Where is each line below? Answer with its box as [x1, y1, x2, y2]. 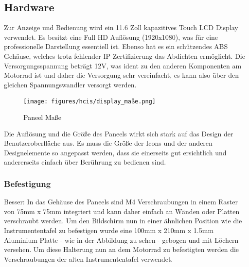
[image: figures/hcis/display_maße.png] [23, 98, 156, 105]
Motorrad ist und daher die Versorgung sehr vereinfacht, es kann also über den [4, 70, 239, 80]
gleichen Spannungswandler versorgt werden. [4, 79, 137, 89]
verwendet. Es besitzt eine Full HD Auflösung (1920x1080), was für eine [4, 32, 218, 42]
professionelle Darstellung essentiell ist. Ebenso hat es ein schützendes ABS [4, 41, 228, 51]
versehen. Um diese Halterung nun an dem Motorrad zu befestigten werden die [4, 244, 239, 254]
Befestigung [4, 177, 51, 189]
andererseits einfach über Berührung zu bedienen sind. [4, 157, 166, 167]
